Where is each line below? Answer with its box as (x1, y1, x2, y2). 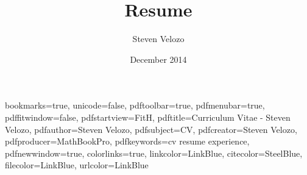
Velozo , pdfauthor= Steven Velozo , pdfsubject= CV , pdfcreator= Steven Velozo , (5, 123, 297, 135)
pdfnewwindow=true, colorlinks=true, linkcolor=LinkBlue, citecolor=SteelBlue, (5, 146, 303, 159)
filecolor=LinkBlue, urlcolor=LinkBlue (5, 159, 149, 171)
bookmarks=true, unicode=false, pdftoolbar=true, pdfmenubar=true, (5, 99, 265, 112)
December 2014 (130, 52, 187, 65)
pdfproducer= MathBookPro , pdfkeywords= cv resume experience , (5, 135, 250, 148)
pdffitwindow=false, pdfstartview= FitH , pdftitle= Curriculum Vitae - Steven (5, 110, 291, 123)
